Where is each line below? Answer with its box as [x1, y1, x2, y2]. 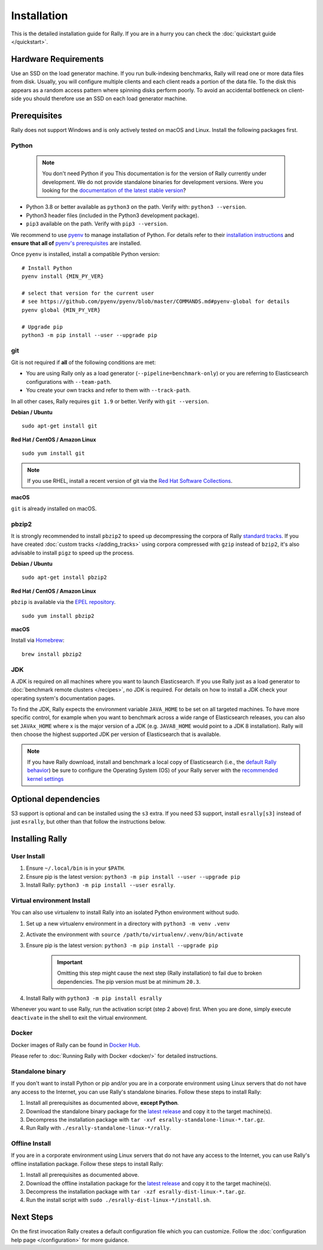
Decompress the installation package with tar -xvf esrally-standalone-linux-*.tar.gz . [26, 1116, 265, 1123]
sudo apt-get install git [22, 423, 98, 429]
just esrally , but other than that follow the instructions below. [11, 818, 166, 825]
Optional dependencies [11, 794, 100, 804]
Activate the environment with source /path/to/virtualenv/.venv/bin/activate [26, 930, 243, 938]
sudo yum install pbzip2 [22, 612, 95, 619]
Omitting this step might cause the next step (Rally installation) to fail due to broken [57, 969, 262, 977]
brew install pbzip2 [22, 651, 82, 657]
